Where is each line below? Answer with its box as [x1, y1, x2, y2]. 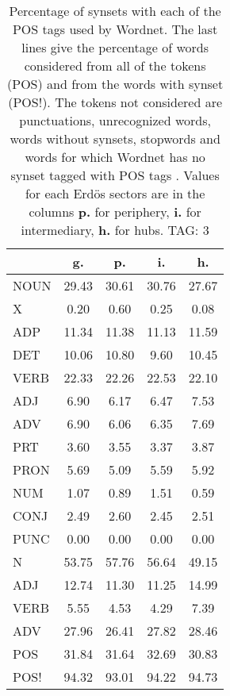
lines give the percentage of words [21, 38, 209, 56]
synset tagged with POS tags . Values [10, 166, 220, 184]
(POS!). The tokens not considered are [8, 93, 223, 111]
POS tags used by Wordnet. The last [12, 20, 218, 38]
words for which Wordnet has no [25, 148, 205, 166]
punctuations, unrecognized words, [19, 111, 211, 129]
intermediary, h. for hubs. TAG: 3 [21, 221, 209, 239]
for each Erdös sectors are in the [25, 184, 205, 202]
